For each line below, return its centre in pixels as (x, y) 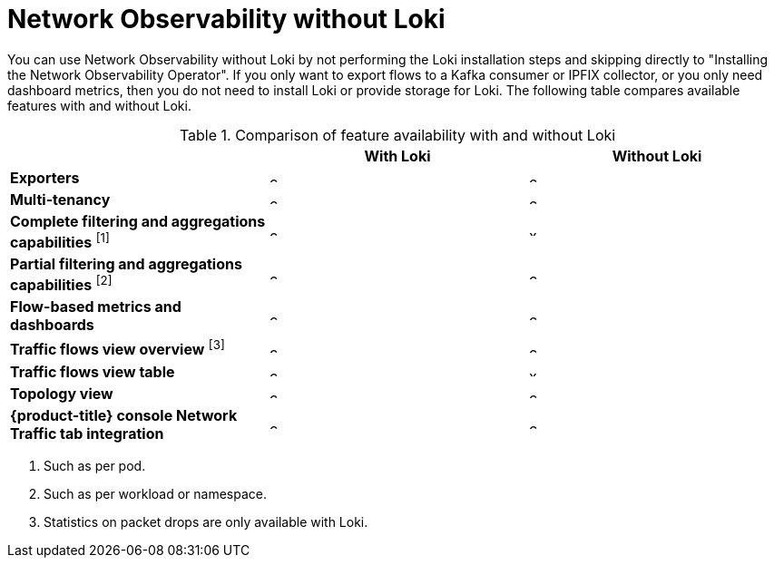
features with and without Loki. (99, 105)
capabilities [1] (60, 241)
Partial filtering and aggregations (126, 264)
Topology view (62, 393)
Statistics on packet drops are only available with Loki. (206, 521)
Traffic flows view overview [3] (118, 348)
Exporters (45, 177)
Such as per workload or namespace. (155, 493)
